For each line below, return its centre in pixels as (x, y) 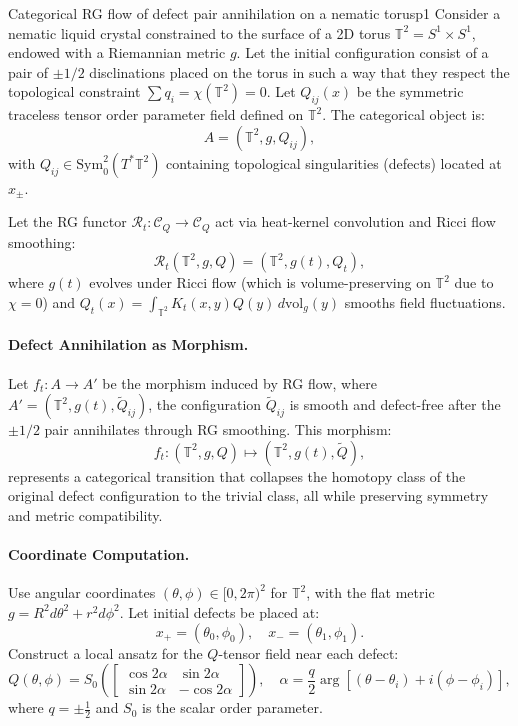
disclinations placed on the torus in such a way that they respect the (299, 71)
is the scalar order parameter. (232, 707)
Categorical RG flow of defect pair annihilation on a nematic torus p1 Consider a (254, 13)
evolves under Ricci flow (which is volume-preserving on (260, 282)
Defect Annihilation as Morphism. (128, 344)
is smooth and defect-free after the (395, 404)
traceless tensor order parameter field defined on (156, 114)
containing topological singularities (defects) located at (334, 162)
